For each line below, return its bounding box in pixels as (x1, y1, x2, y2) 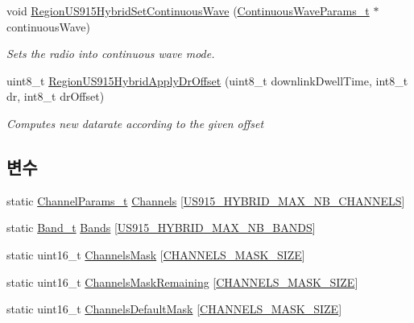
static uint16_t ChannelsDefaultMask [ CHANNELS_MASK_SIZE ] (6, 300, 342, 317)
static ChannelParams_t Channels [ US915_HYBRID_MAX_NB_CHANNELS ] (6, 192, 405, 209)
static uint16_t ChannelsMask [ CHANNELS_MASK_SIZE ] (6, 246, 305, 263)
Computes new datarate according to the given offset (6, 114, 264, 131)
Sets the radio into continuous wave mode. (6, 45, 215, 62)
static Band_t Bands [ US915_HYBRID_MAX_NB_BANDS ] (6, 219, 316, 236)
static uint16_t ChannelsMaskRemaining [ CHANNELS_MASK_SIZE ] (6, 273, 358, 290)
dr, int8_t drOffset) (6, 88, 105, 105)
